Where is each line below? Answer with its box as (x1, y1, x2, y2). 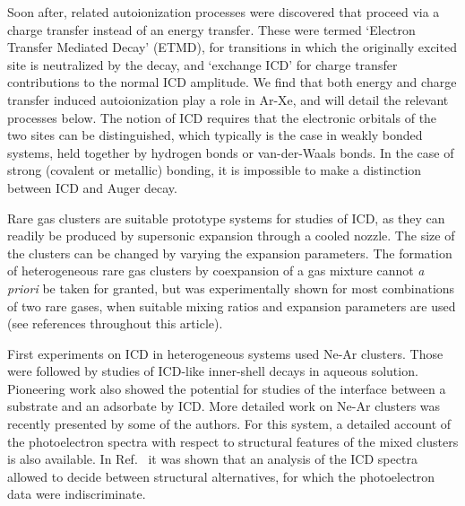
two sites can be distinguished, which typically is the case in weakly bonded (7, 126, 423, 144)
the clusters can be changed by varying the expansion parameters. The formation (7, 243, 452, 262)
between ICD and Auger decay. (7, 178, 177, 196)
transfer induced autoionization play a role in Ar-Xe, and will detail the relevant (7, 90, 449, 109)
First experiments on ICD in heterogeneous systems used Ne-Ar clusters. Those (7, 344, 443, 362)
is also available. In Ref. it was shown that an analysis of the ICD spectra (7, 449, 418, 468)
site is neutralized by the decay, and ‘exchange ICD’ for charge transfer (7, 55, 398, 74)
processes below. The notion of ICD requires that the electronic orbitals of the (7, 108, 437, 126)
